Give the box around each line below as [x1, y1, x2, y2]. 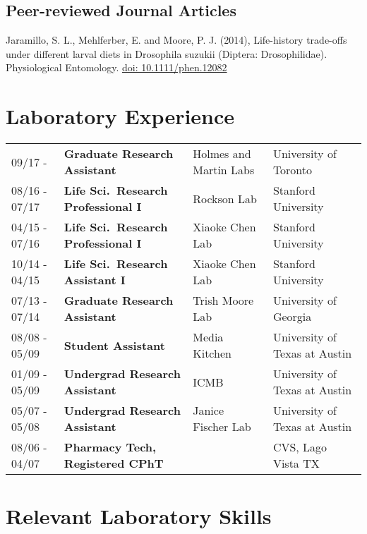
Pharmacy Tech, [64, 439, 157, 456]
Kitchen [193, 345, 231, 362]
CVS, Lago [272, 439, 327, 456]
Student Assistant [64, 336, 165, 353]
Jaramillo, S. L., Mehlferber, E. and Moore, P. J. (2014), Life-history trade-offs [6, 32, 347, 47]
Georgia [272, 308, 312, 325]
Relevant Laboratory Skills [6, 502, 272, 530]
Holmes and [193, 145, 251, 162]
